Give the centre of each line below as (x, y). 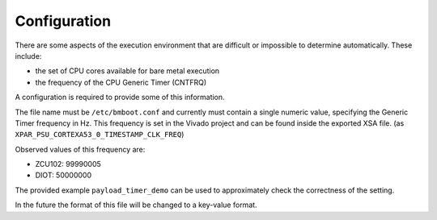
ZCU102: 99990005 (68, 164)
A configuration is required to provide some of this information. (120, 98)
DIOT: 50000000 (64, 175)
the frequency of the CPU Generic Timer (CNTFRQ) (121, 82)
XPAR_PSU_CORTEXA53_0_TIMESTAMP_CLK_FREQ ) (100, 135)
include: (28, 56)
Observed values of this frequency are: (80, 149)
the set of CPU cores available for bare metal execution (127, 71)
